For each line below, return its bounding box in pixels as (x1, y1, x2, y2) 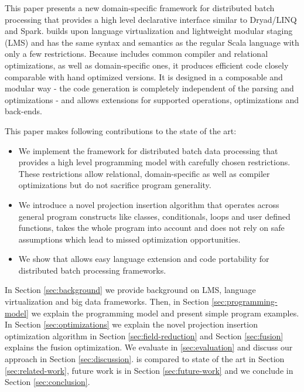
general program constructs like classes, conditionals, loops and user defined (18, 210, 291, 222)
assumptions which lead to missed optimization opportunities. (18, 233, 241, 245)
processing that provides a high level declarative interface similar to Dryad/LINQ (5, 13, 297, 25)
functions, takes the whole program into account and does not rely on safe (18, 221, 285, 234)
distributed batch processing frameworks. (18, 264, 166, 276)
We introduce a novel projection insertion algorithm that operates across (18, 198, 279, 210)
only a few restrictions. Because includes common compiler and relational (5, 47, 268, 60)
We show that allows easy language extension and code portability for (18, 253, 269, 265)
